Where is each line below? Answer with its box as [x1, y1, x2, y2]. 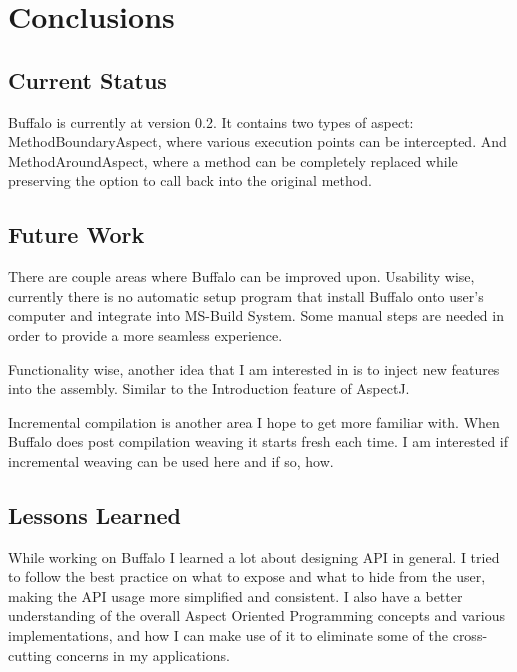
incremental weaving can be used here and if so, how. [8, 450, 334, 471]
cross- [452, 625, 488, 646]
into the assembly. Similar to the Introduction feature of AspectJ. [8, 378, 410, 399]
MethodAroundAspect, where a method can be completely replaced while [8, 150, 458, 171]
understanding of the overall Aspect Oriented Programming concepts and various [8, 605, 505, 626]
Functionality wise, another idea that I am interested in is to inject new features [8, 358, 500, 379]
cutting [8, 644, 52, 665]
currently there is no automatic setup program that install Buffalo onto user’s [8, 285, 484, 306]
